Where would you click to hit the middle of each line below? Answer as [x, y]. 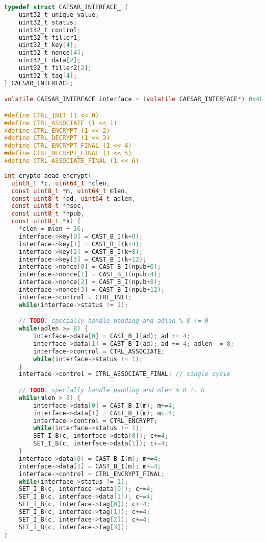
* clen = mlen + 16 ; [51, 229]
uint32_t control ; [50, 30]
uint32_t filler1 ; [50, 38]
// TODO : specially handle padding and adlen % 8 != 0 [113, 321]
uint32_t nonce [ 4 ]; [51, 53]
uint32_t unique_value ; [59, 15]
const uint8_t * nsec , [48, 206]
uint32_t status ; [48, 22]
